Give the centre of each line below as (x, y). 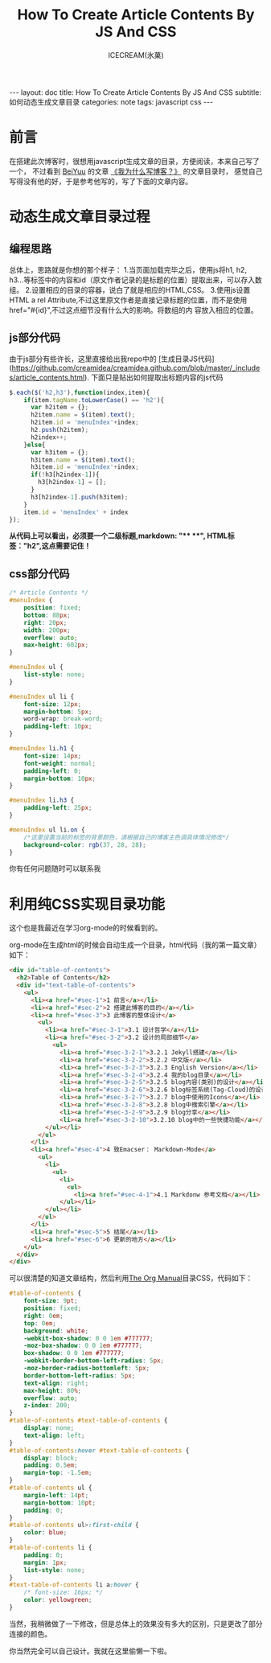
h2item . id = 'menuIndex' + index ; (84, 423)
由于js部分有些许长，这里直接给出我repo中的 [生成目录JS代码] (112, 359)
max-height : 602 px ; (56, 645)
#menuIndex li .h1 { (42, 749)
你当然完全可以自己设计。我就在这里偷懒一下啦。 (90, 1651)
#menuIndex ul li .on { (47, 830)
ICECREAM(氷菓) (136, 55)
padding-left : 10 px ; (58, 727)
